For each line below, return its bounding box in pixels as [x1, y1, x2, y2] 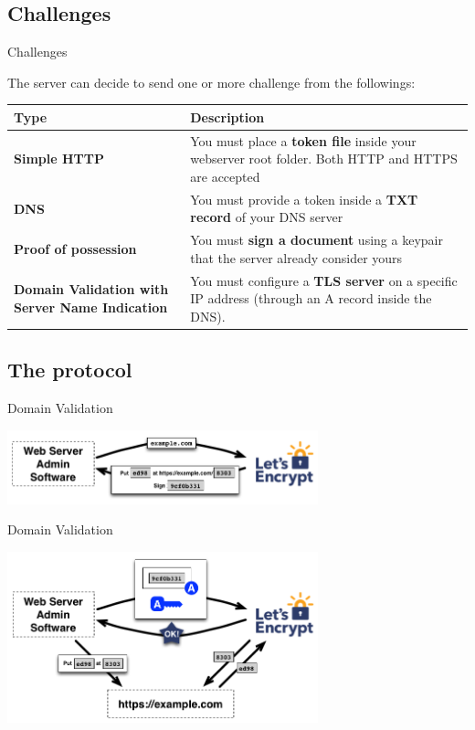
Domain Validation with [14, 280, 169, 299]
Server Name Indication [14, 298, 168, 317]
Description [190, 107, 265, 126]
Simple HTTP [14, 149, 104, 168]
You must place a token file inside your [190, 131, 417, 150]
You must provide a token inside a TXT [190, 189, 418, 208]
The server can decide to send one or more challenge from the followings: [7, 72, 416, 91]
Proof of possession [14, 239, 137, 258]
